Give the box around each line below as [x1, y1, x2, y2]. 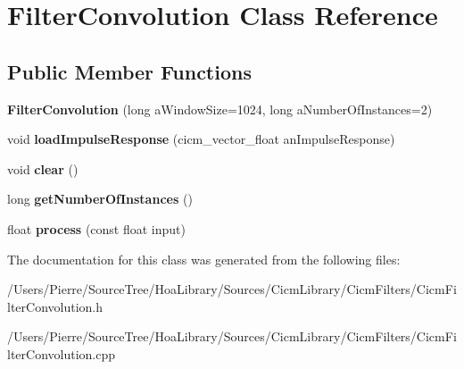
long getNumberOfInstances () [7, 189, 193, 208]
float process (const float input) [7, 219, 186, 238]
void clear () [7, 159, 79, 178]
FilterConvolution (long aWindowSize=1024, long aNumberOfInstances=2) [7, 99, 433, 118]
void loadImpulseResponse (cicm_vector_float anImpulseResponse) [7, 130, 395, 148]
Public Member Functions [7, 57, 252, 85]
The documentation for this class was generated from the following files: [7, 249, 401, 268]
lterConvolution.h [7, 297, 104, 315]
